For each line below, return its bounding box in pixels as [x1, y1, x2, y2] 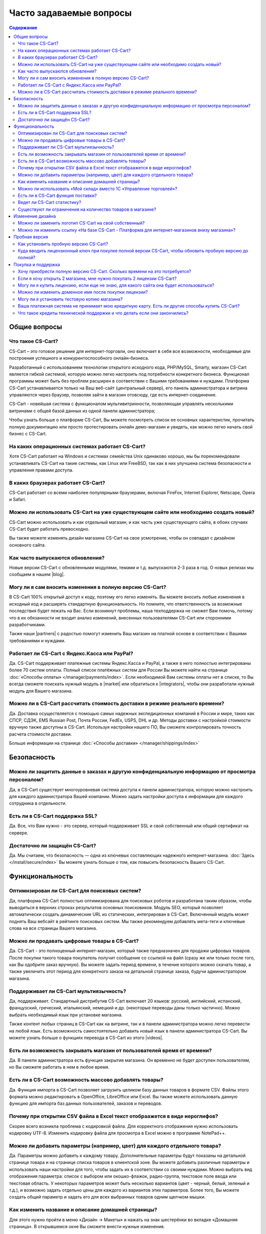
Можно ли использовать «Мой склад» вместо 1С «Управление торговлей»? [18, 186, 177, 192]
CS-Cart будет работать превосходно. [9, 526, 90, 532]
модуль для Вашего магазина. [9, 688, 73, 694]
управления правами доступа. [9, 467, 74, 473]
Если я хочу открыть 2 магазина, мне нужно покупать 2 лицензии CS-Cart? [18, 275, 177, 281]
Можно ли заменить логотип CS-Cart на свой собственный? [18, 220, 145, 226]
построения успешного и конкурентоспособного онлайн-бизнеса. [9, 355, 149, 361]
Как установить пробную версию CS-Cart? [18, 241, 108, 247]
